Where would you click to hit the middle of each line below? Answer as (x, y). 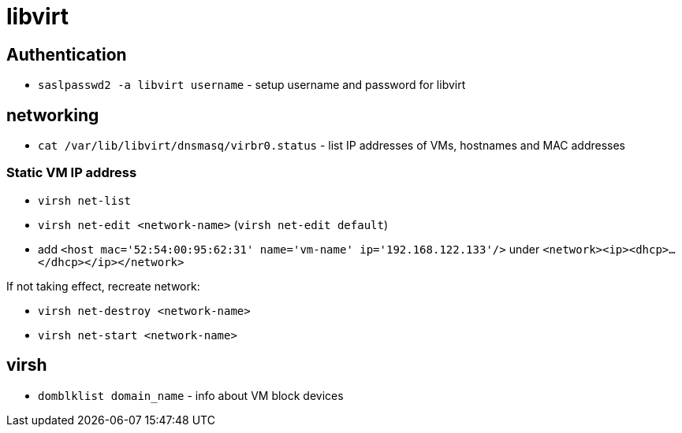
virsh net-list (85, 200)
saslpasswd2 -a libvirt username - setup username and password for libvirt (252, 85)
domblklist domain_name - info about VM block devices (191, 395)
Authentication (67, 54)
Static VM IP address (72, 173)
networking (53, 115)
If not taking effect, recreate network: (103, 286)
